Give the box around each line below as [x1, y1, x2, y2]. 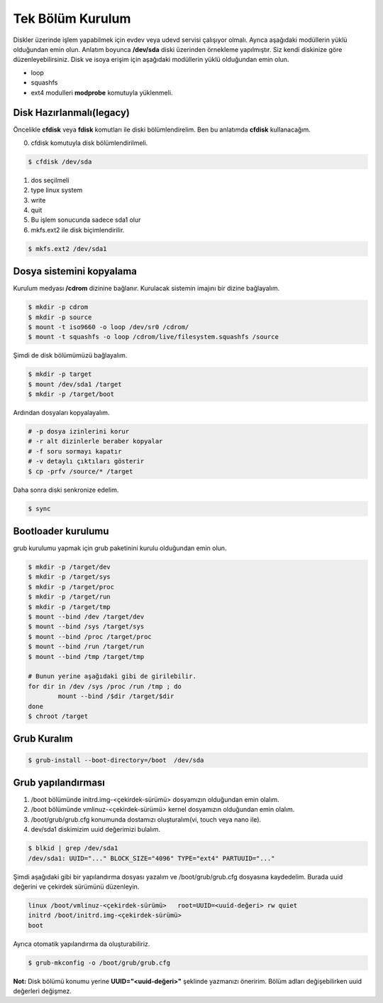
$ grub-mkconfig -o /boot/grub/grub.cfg [28, 958, 170, 967]
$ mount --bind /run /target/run [28, 643, 145, 650]
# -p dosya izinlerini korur [28, 427, 130, 436]
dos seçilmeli [30, 176, 70, 184]
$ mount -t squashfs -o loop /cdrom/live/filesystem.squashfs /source [28, 333, 279, 341]
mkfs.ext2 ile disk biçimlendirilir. [30, 225, 125, 234]
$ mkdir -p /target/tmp [28, 603, 111, 611]
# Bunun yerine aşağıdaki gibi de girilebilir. [28, 672, 196, 680]
